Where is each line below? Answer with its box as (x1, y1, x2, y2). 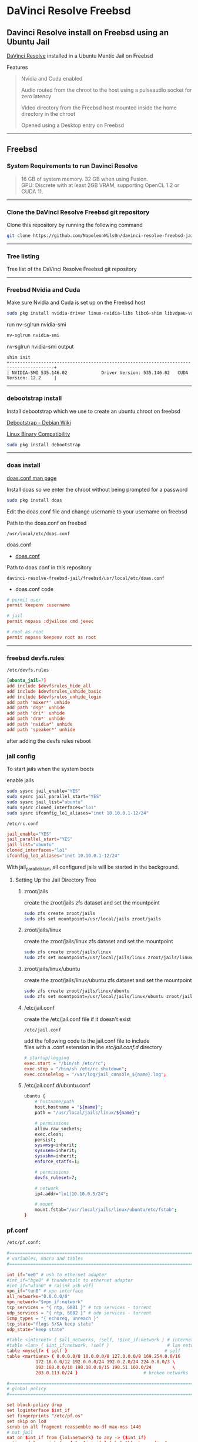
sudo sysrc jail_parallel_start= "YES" (6, 794, 102, 800)
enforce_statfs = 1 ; (35, 1159, 80, 1165)
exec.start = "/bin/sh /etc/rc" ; (24, 1060, 106, 1066)
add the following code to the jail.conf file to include (24, 1037, 150, 1044)
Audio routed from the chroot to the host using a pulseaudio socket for (21, 86, 192, 94)
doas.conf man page (6, 475, 57, 482)
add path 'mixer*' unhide (6, 699, 70, 705)
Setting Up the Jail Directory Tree (15, 876, 96, 883)
